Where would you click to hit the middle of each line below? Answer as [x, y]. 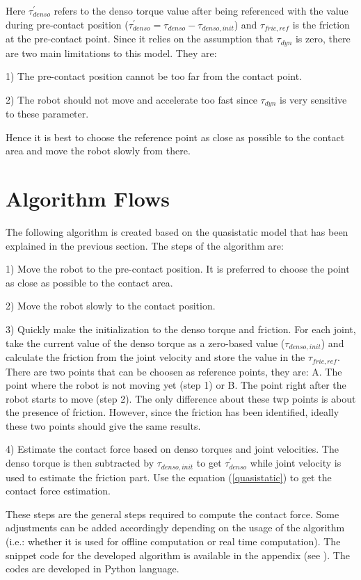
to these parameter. [47, 114]
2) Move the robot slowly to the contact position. [111, 306]
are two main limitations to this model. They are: [111, 53]
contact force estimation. [58, 491]
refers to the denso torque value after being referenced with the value [201, 10]
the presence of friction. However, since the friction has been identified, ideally [173, 412]
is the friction [321, 24]
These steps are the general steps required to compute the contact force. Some [173, 514]
